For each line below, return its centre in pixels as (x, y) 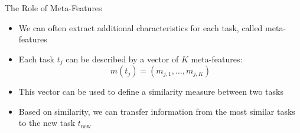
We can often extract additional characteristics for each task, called (141, 27)
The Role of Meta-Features (53, 8)
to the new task (47, 123)
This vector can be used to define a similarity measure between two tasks (151, 92)
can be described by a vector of (122, 59)
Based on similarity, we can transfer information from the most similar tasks (157, 111)
